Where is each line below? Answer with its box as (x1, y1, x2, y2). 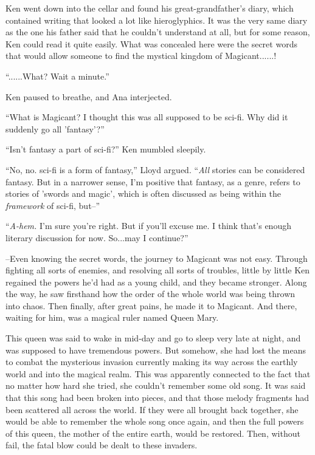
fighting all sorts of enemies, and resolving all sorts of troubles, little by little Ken (5, 264, 310, 276)
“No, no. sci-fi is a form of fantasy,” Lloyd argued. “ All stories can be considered (5, 163, 305, 176)
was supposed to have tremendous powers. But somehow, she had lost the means (5, 343, 306, 356)
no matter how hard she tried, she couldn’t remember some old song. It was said (5, 379, 306, 392)
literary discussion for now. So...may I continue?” (5, 231, 189, 244)
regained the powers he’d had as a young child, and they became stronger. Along (5, 275, 307, 288)
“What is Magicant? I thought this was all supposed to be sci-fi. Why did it (5, 111, 288, 123)
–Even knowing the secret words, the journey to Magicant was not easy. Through (5, 251, 308, 264)
